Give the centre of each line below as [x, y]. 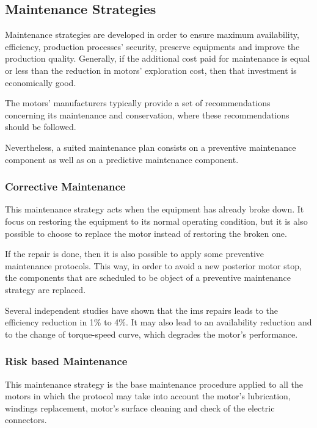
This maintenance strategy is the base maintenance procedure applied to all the [154, 384]
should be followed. [41, 127]
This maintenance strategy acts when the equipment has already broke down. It [155, 209]
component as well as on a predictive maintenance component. [122, 159]
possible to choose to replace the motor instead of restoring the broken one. [146, 233]
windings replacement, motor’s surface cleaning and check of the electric [140, 408]
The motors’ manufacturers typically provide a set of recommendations [138, 103]
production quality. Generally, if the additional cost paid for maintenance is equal [158, 58]
